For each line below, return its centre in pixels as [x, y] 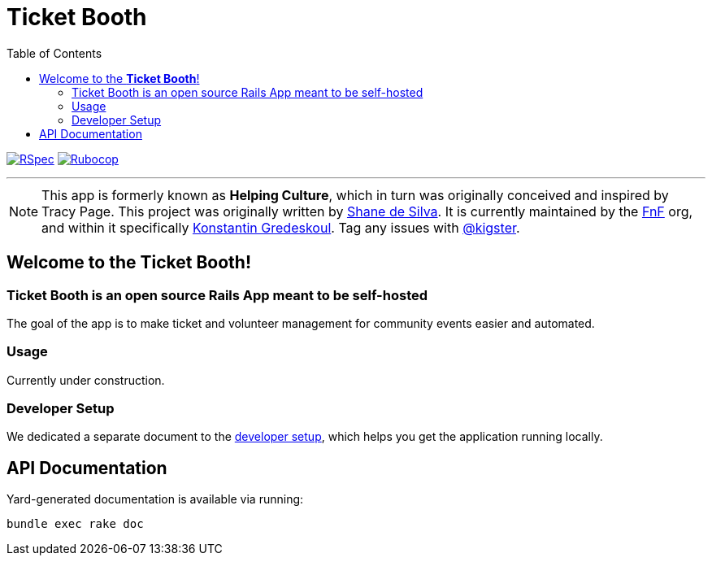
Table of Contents [54, 53]
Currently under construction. [86, 380]
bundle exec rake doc [75, 524]
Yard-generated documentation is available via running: [155, 499]
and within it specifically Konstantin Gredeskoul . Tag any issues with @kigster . [281, 227]
